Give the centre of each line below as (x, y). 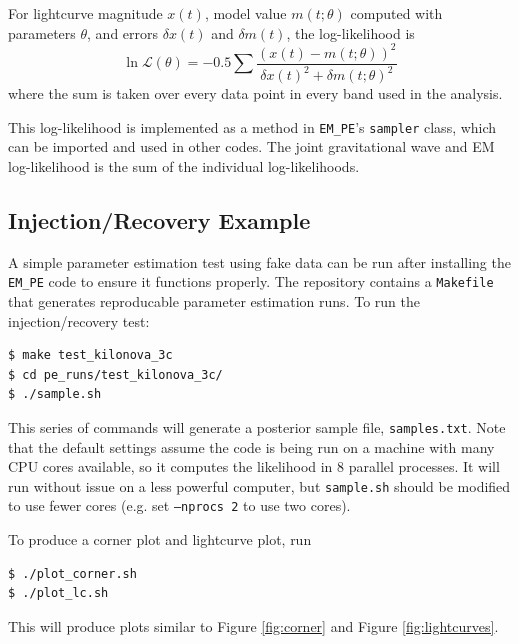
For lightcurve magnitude (85, 13)
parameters (42, 32)
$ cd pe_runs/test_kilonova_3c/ (115, 374)
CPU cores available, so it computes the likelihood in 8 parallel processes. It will (254, 466)
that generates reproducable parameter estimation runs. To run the (214, 300)
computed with (396, 13)
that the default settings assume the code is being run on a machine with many (251, 446)
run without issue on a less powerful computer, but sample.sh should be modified (259, 485)
